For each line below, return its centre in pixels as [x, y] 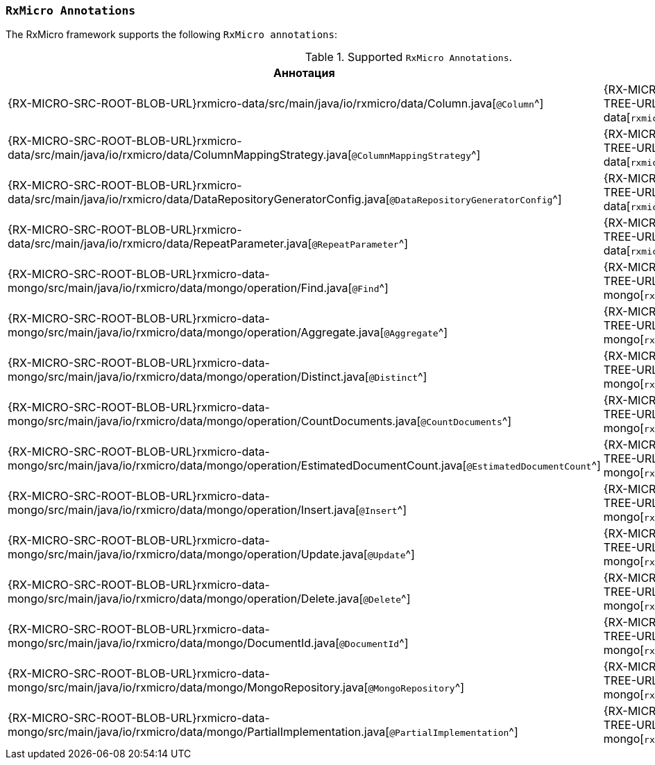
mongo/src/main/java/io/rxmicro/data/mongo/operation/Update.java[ [188, 555]
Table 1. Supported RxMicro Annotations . [409, 57]
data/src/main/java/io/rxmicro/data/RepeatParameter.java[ [160, 244]
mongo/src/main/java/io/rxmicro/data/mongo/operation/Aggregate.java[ [196, 333]
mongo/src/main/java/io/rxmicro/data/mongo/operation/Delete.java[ [186, 599]
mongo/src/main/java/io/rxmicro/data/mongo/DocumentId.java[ [174, 643]
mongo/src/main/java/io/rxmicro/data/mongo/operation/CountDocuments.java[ [214, 421]
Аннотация [304, 73]
